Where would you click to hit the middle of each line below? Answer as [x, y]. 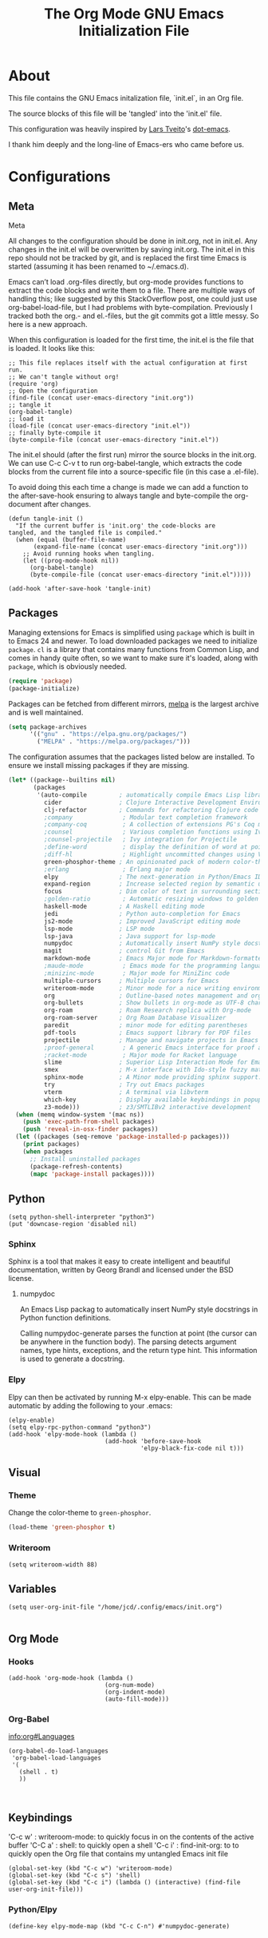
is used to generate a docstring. [72, 1359]
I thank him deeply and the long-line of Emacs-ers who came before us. [126, 144]
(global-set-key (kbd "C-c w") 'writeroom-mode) [91, 1868]
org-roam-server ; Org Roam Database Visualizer [135, 1018]
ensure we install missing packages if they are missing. [99, 766]
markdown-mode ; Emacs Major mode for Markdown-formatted [154, 959]
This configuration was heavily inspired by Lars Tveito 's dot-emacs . [120, 129]
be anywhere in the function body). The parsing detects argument [128, 1342]
